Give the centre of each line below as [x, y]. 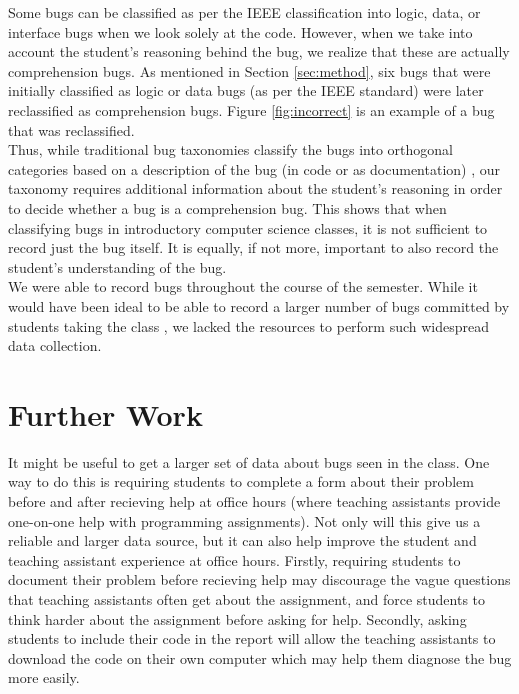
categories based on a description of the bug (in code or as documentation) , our [254, 168]
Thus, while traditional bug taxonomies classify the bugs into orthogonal [231, 149]
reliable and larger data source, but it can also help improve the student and [242, 540]
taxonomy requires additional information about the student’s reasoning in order [255, 188]
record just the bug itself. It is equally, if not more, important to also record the [253, 247]
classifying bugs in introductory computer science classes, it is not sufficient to [248, 227]
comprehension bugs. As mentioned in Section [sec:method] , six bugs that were [249, 70]
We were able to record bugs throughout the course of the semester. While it [243, 286]
